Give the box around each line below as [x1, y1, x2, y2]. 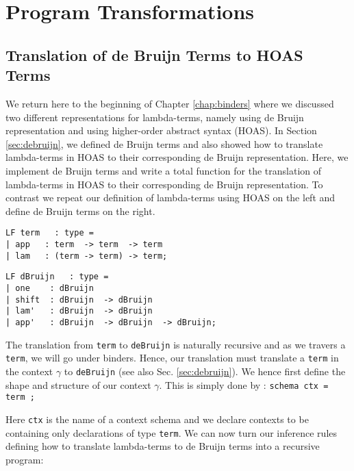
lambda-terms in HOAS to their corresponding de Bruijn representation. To [5, 177, 323, 191]
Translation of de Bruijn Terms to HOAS [5, 44, 303, 65]
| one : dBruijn [5, 283, 94, 293]
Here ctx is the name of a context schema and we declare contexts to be [5, 411, 309, 426]
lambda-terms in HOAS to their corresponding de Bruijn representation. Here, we [5, 150, 349, 164]
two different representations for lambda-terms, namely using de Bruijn [5, 110, 304, 124]
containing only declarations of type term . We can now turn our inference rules [5, 425, 338, 440]
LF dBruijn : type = [5, 272, 109, 282]
